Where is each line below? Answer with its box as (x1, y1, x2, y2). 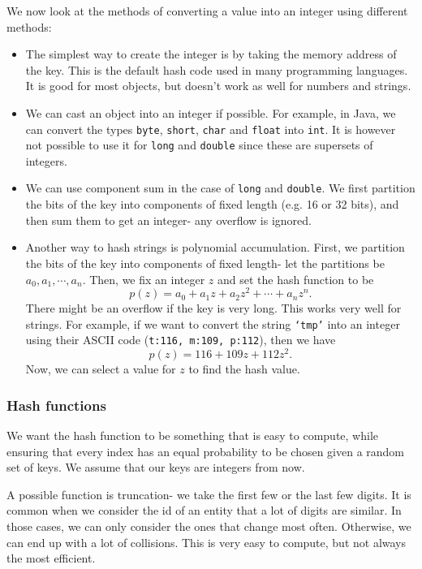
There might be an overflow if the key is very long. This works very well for (25, 300, 402, 317)
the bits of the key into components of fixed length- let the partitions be (25, 254, 385, 271)
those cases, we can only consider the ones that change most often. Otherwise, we (6, 517, 411, 534)
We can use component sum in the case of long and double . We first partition (25, 179, 416, 196)
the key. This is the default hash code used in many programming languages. (25, 61, 408, 78)
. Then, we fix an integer (82, 270, 205, 287)
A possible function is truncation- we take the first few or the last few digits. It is (6, 485, 411, 502)
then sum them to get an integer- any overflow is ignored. (25, 211, 312, 228)
